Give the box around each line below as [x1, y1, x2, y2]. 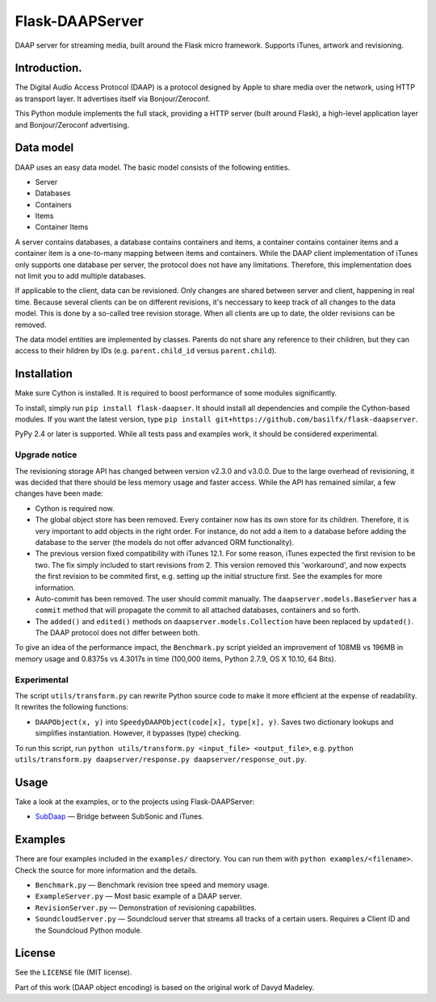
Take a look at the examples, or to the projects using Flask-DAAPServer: [15, 796, 255, 807]
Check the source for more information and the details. [15, 865, 198, 875]
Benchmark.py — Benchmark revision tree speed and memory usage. [35, 880, 270, 890]
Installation [15, 367, 73, 381]
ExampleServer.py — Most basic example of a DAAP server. [35, 891, 242, 901]
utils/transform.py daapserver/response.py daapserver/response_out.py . [15, 754, 307, 764]
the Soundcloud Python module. [35, 925, 143, 935]
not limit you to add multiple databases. [15, 271, 146, 281]
